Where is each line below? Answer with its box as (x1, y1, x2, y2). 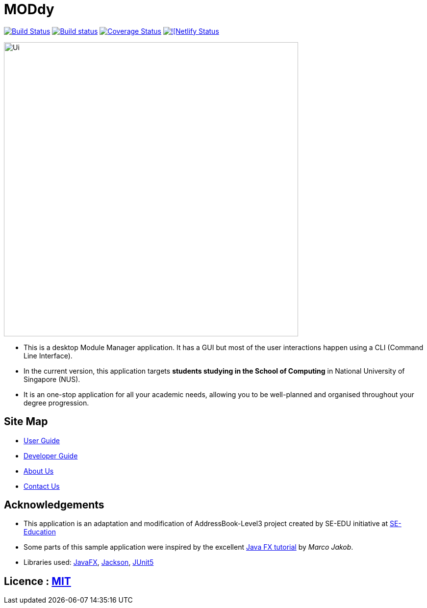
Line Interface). (24, 351, 73, 360)
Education (24, 528, 56, 536)
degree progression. (24, 398, 89, 407)
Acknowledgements (4, 499, 104, 511)
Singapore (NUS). (24, 375, 80, 383)
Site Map (4, 415, 48, 428)
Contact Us (24, 481, 60, 490)
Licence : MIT (4, 575, 71, 587)
